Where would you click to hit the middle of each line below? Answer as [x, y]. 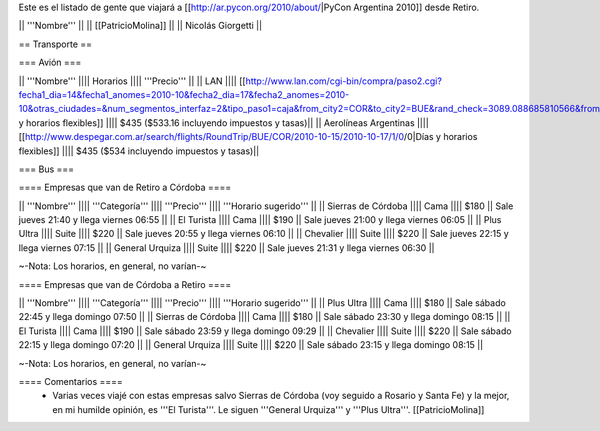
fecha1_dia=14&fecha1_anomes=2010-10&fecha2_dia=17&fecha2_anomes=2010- [184, 94]
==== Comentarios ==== [71, 381]
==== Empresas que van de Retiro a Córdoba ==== [125, 187]
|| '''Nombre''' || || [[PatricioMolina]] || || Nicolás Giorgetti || [140, 26]
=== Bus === [46, 169]
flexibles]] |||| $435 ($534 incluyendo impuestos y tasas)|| [139, 151]
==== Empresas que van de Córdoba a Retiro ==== [125, 284]
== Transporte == [55, 44]
